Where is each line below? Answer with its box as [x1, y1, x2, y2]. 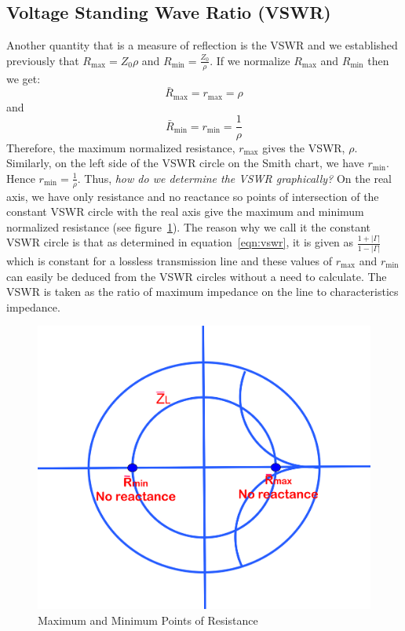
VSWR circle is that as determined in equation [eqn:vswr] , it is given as [6, 234, 354, 250]
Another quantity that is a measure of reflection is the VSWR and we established [6, 37, 398, 53]
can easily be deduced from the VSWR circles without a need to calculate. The [6, 268, 387, 284]
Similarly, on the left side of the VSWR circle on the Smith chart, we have [6, 155, 364, 171]
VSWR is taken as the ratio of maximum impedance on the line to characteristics [6, 283, 399, 300]
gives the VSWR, [262, 139, 345, 155]
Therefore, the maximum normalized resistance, [6, 139, 235, 155]
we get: [6, 70, 41, 86]
